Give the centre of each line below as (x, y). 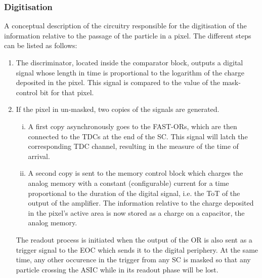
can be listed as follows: (41, 45)
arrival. (39, 156)
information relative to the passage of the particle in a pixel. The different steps (128, 35)
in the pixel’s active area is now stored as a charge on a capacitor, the (136, 212)
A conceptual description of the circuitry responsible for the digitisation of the (125, 26)
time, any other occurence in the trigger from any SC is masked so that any (133, 260)
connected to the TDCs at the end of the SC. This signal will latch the (138, 136)
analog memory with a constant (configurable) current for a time (128, 183)
